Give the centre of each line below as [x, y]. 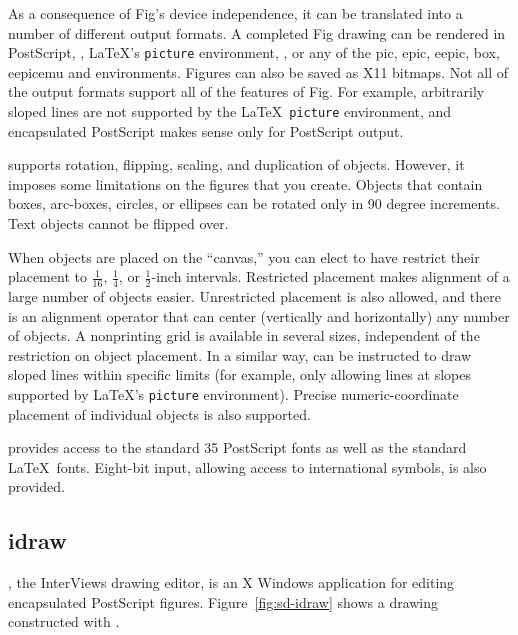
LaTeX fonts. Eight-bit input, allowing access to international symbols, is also [247, 466]
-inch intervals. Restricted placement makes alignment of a [330, 276]
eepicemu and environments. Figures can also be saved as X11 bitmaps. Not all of [258, 71]
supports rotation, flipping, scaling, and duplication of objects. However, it [236, 164]
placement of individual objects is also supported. [159, 413]
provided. [36, 486]
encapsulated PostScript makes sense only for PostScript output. [206, 130]
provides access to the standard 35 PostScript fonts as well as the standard [237, 447]
